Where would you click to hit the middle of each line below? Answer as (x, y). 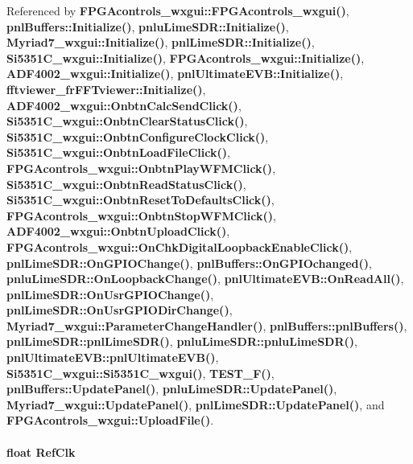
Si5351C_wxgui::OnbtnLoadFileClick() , (118, 152)
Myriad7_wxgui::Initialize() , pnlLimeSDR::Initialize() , (161, 42)
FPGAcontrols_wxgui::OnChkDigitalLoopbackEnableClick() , (180, 246)
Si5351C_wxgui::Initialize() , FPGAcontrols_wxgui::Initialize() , (186, 57)
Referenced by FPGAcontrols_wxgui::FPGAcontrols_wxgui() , (178, 10)
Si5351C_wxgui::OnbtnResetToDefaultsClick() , (140, 200)
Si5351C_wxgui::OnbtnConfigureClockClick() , (138, 136)
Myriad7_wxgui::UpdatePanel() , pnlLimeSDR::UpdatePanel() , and (196, 404)
